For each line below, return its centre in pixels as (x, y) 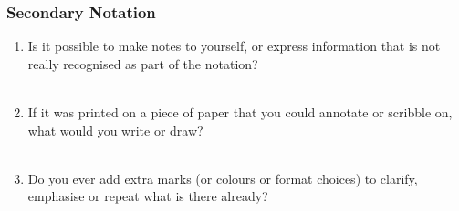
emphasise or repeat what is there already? (148, 196)
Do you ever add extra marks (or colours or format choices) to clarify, (223, 178)
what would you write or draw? (115, 130)
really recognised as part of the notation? (143, 63)
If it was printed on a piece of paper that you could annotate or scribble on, (240, 112)
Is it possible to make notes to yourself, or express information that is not (234, 46)
